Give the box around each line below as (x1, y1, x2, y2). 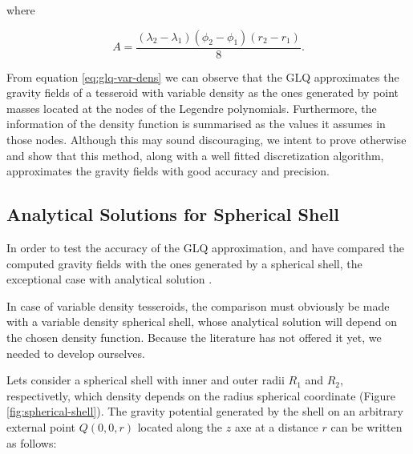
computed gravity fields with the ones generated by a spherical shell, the (6, 255, 362, 271)
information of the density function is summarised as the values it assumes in (6, 115, 386, 132)
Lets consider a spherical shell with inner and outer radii (6, 372, 285, 388)
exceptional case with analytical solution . (6, 271, 213, 287)
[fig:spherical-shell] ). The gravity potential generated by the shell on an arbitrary (6, 403, 403, 420)
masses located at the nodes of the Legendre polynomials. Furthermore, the (6, 99, 377, 116)
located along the (137, 418, 223, 435)
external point (6, 418, 76, 435)
